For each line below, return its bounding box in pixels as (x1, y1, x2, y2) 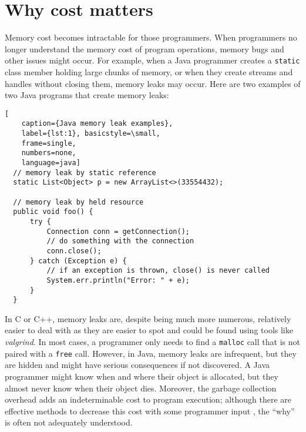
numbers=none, (21, 149, 76, 158)
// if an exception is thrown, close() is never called (46, 266, 270, 275)
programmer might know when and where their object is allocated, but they (5, 370, 278, 382)
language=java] (21, 159, 80, 168)
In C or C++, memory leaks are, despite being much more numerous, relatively (5, 312, 291, 324)
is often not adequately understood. (5, 416, 133, 428)
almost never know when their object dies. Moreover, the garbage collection (5, 381, 277, 394)
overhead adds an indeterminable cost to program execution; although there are (5, 393, 292, 406)
